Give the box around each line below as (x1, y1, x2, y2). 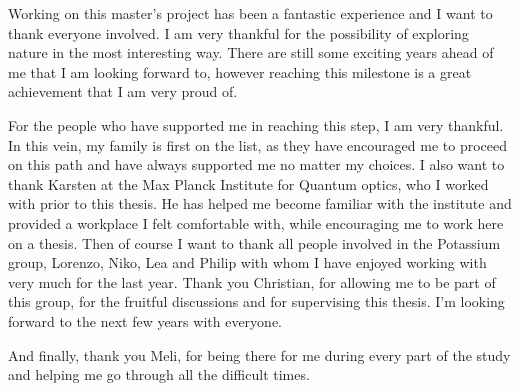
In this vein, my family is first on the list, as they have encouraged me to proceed (8, 134, 508, 155)
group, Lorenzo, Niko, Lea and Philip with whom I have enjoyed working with (8, 252, 487, 273)
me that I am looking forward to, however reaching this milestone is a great (8, 61, 472, 82)
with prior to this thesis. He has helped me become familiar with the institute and (8, 193, 512, 214)
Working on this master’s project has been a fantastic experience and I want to (8, 3, 493, 23)
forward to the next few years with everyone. (8, 310, 282, 331)
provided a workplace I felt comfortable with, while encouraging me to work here (8, 212, 504, 233)
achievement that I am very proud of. (8, 81, 238, 102)
